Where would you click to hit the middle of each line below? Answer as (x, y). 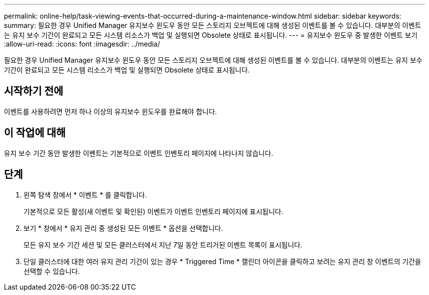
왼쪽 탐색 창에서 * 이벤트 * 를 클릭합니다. (85, 195)
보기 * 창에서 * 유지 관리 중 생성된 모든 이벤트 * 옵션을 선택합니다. (123, 228)
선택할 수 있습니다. (52, 271)
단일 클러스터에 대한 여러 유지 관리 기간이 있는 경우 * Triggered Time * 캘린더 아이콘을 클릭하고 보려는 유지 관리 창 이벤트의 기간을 (222, 261)
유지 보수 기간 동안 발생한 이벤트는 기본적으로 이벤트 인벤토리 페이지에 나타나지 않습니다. (139, 153)
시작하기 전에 (34, 91)
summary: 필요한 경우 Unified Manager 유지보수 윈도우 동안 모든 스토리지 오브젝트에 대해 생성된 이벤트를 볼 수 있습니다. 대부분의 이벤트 (213, 25)
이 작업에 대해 (35, 133)
